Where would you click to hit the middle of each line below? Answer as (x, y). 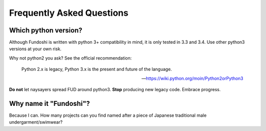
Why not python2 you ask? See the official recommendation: (70, 58)
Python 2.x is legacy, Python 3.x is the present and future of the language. (97, 69)
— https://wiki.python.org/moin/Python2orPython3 (192, 78)
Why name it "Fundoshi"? (50, 103)
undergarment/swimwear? (36, 122)
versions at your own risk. (35, 49)
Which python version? (46, 30)
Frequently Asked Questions (69, 13)
